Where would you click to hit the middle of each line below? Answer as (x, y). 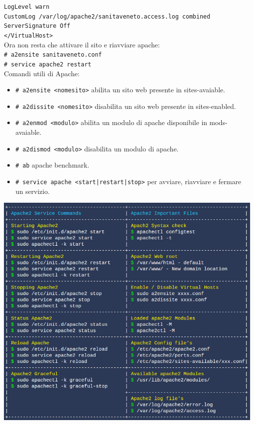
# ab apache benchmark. (52, 165)
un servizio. (32, 191)
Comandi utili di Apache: (42, 73)
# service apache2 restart (48, 64)
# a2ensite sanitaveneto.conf (53, 55)
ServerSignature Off (37, 26)
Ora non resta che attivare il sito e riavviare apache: (82, 44)
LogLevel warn (27, 7)
